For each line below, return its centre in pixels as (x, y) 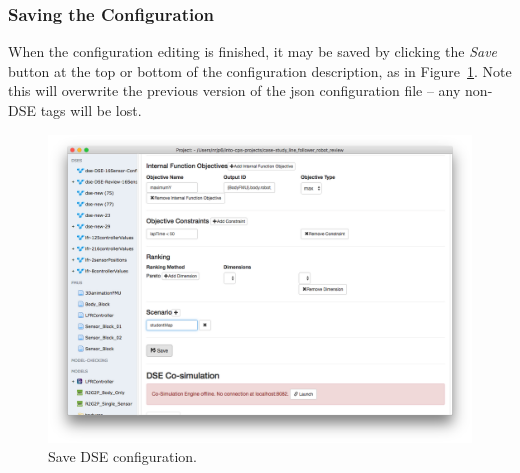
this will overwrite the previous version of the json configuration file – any (234, 90)
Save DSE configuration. (123, 456)
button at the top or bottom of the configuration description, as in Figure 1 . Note (260, 70)
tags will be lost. (91, 110)
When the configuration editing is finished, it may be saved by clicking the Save (253, 51)
